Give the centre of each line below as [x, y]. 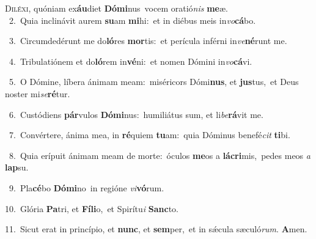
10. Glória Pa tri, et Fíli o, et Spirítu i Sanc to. [92, 208]
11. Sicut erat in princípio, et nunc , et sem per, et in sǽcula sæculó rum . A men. [156, 229]
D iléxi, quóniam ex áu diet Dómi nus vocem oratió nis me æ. [116, 8]
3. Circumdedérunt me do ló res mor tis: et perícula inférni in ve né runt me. [148, 41]
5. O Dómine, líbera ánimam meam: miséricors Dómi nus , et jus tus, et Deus [154, 82]
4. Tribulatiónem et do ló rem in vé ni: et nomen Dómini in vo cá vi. [130, 61]
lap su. [17, 167]
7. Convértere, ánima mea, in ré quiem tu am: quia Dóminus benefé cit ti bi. [149, 135]
